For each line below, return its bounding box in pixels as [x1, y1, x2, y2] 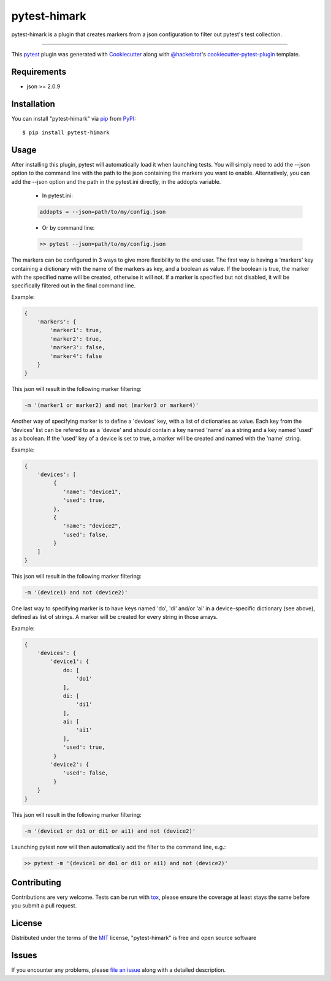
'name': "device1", [63, 488, 122, 495]
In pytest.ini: [42, 192, 74, 199]
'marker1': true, [50, 327, 102, 334]
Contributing [11, 877, 61, 888]
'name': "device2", [63, 523, 122, 529]
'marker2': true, [50, 335, 102, 343]
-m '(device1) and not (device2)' [24, 589, 128, 596]
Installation [11, 99, 55, 109]
